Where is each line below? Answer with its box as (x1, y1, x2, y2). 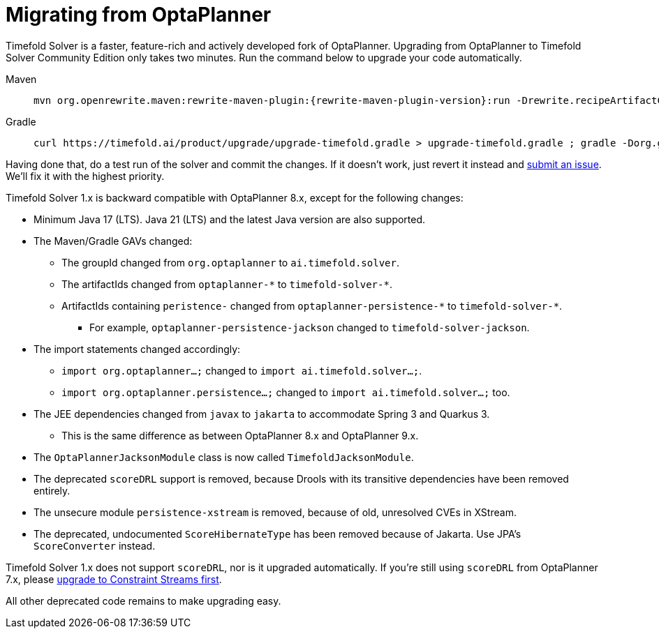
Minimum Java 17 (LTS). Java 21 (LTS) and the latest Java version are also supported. (34, 213, 426, 225)
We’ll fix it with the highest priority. (6, 169, 165, 182)
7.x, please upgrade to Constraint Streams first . (6, 573, 222, 585)
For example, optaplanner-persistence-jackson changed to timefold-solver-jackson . (89, 321, 530, 333)
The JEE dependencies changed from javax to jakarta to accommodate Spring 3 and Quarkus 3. (34, 407, 490, 420)
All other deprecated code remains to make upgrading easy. (6, 594, 281, 607)
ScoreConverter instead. (34, 539, 156, 552)
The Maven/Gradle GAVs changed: (34, 234, 193, 247)
